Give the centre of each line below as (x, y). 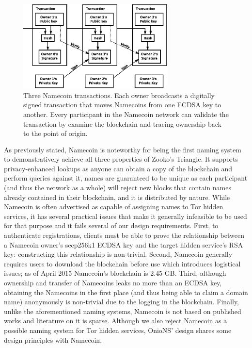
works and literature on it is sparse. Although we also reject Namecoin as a (116, 321)
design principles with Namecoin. (53, 340)
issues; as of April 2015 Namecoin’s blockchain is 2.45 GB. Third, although (115, 273)
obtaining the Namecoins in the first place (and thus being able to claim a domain (126, 292)
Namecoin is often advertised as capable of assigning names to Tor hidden (114, 207)
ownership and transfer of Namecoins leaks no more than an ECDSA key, (113, 282)
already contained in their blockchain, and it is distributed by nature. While (117, 197)
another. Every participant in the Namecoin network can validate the (126, 114)
